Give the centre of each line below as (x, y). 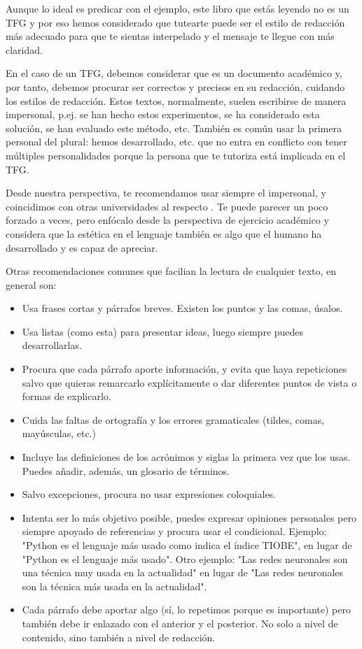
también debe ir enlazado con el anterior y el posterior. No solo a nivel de (180, 623)
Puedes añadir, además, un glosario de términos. (126, 470)
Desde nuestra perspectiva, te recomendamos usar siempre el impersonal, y (166, 193)
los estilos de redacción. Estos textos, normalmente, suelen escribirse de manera (176, 100)
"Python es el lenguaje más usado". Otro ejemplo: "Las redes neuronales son (185, 558)
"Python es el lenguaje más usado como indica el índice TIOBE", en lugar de (187, 545)
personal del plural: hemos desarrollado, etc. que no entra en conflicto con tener (176, 142)
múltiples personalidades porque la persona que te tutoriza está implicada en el (176, 155)
